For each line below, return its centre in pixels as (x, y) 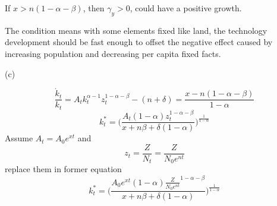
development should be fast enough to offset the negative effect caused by (139, 42)
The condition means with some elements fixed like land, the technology (136, 30)
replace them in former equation (63, 169)
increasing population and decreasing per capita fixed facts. (113, 53)
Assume (19, 138)
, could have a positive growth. (186, 8)
